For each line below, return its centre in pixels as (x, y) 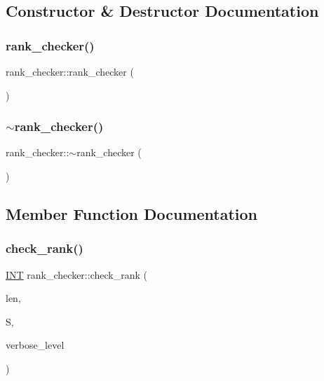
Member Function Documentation (132, 213)
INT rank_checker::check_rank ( (76, 274)
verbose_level (35, 345)
